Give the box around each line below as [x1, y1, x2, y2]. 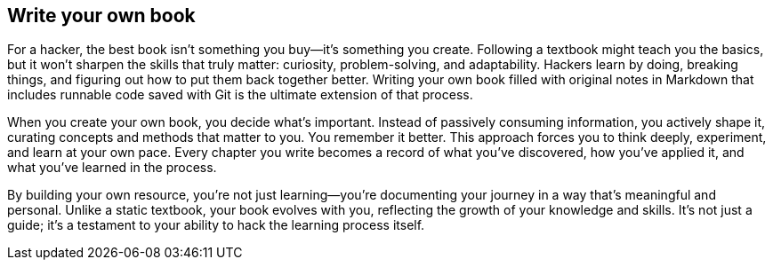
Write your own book [7, 4, 196, 27]
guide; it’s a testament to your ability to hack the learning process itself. [7, 217, 425, 233]
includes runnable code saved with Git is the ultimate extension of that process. [7, 87, 473, 103]
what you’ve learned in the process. [7, 160, 217, 176]
